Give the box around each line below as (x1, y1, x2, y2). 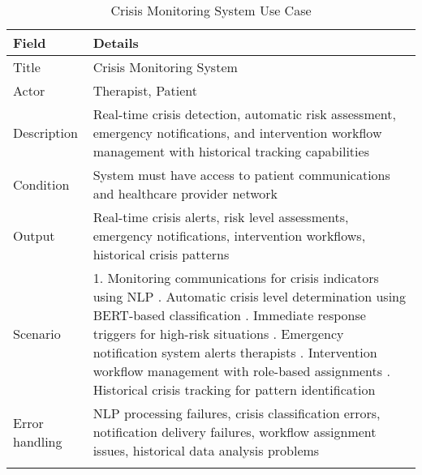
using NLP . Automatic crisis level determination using (93, 287, 407, 306)
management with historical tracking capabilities (93, 142, 369, 160)
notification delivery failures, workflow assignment (93, 422, 377, 441)
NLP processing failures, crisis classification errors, (93, 404, 381, 422)
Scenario (13, 324, 61, 343)
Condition (13, 174, 70, 194)
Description (13, 123, 78, 142)
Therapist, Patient (93, 81, 198, 100)
